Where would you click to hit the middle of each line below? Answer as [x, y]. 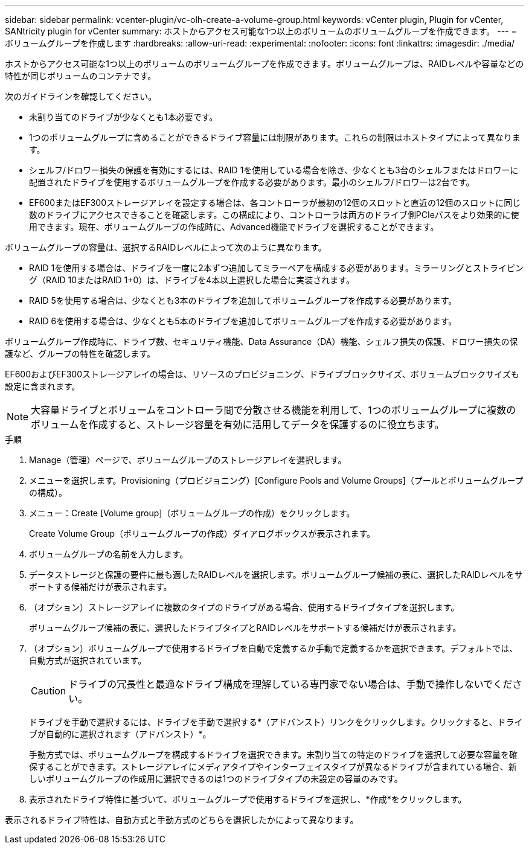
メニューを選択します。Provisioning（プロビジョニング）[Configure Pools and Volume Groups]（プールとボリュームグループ [276, 480]
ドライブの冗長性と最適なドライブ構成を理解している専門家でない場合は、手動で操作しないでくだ [290, 684]
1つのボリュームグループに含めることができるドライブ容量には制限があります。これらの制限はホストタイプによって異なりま [275, 137]
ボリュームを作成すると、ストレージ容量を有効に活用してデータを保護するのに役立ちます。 [238, 425]
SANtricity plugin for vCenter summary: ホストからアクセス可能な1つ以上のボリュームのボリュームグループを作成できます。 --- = [261, 31]
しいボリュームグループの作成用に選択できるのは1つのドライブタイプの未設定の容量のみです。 [216, 779]
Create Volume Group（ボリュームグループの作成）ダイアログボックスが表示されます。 [202, 533]
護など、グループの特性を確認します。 [80, 354]
